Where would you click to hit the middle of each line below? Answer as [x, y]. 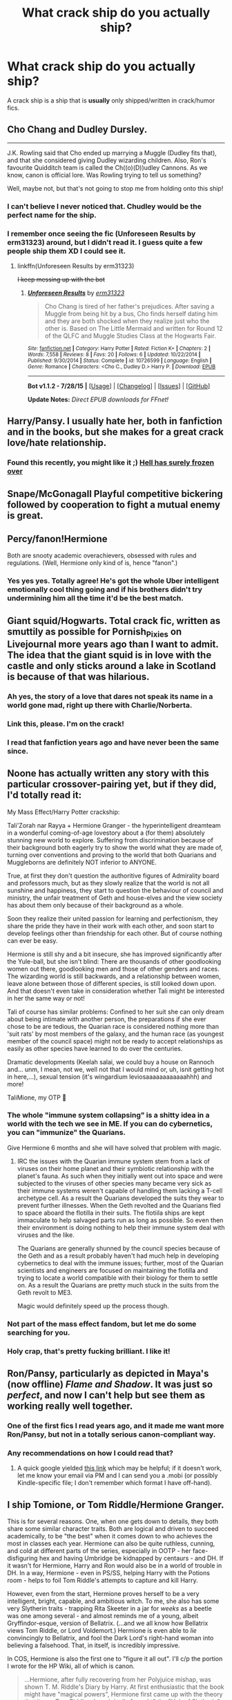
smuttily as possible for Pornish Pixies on [95, 632]
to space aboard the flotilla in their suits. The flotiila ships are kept [111, 1213]
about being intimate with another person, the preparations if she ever [107, 1019]
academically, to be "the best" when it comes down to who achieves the [110, 1536]
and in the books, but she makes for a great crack [116, 432]
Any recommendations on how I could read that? [90, 1452]
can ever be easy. [32, 940]
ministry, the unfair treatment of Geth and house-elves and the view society [115, 897]
